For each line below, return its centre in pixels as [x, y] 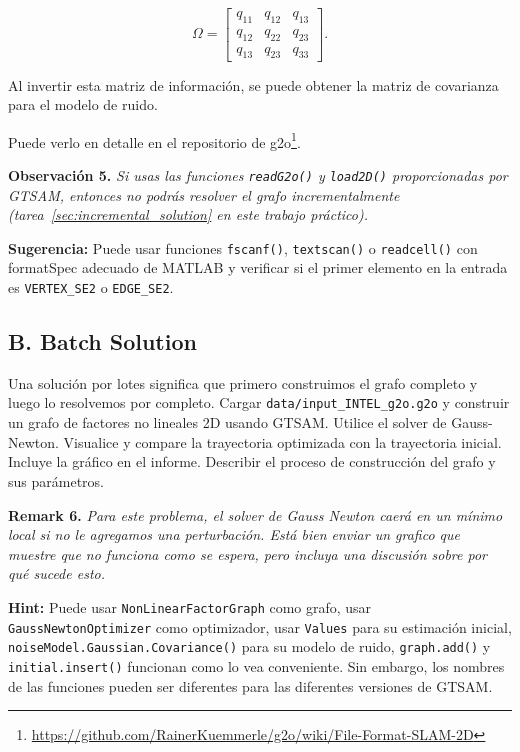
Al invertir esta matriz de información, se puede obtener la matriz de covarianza [253, 84]
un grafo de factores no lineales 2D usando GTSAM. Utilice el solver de [227, 422]
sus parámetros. [56, 480]
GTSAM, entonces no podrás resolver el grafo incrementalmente [204, 194]
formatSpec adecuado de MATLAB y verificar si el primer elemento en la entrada [258, 267]
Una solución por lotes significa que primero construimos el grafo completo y [243, 382]
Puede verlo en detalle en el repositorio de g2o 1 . [154, 140]
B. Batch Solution [102, 341]
